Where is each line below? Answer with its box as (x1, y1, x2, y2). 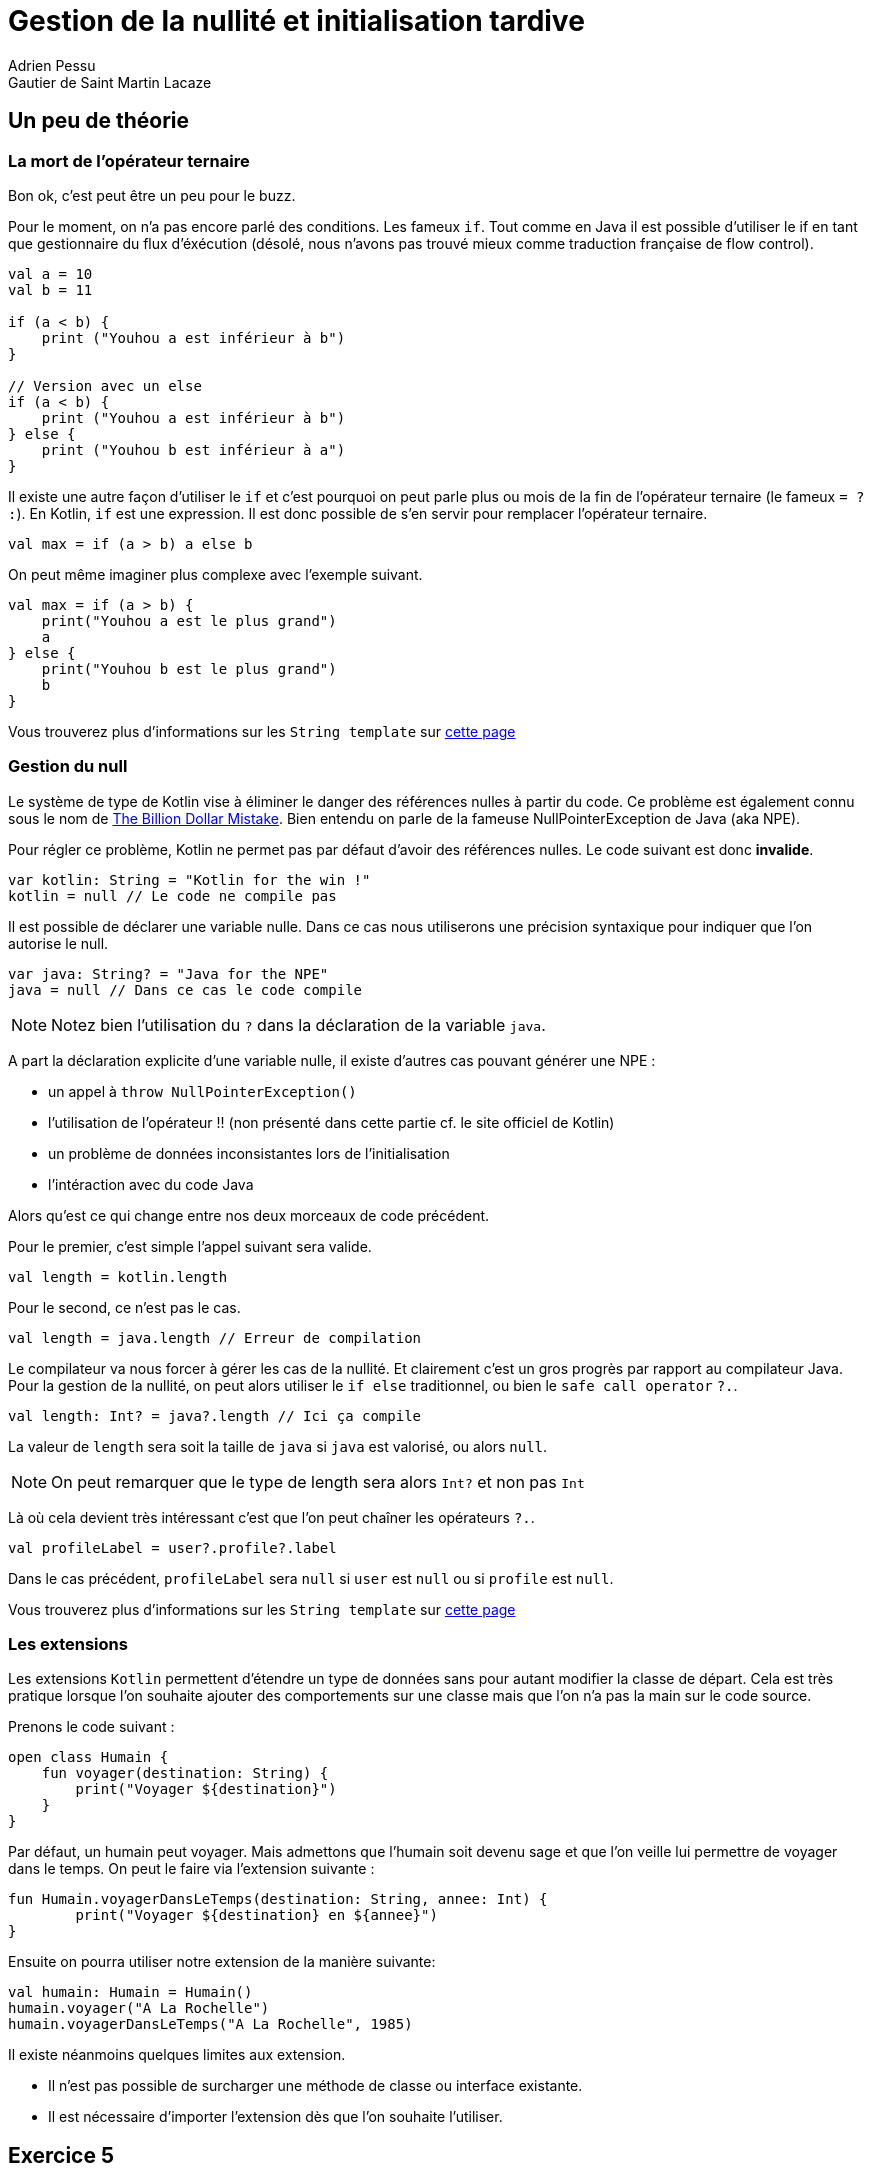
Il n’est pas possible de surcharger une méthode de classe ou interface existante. (48, 2077, 583, 2095)
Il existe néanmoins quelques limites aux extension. (8, 2046, 346, 2064)
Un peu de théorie (8, 108, 189, 134)
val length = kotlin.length (8, 1268, 228, 1285)
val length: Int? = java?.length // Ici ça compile (8, 1407, 422, 1424)
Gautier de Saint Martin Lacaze (8, 73, 212, 91)
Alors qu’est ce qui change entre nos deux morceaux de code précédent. (8, 1206, 490, 1224)
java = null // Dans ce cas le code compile (8, 981, 363, 998)
